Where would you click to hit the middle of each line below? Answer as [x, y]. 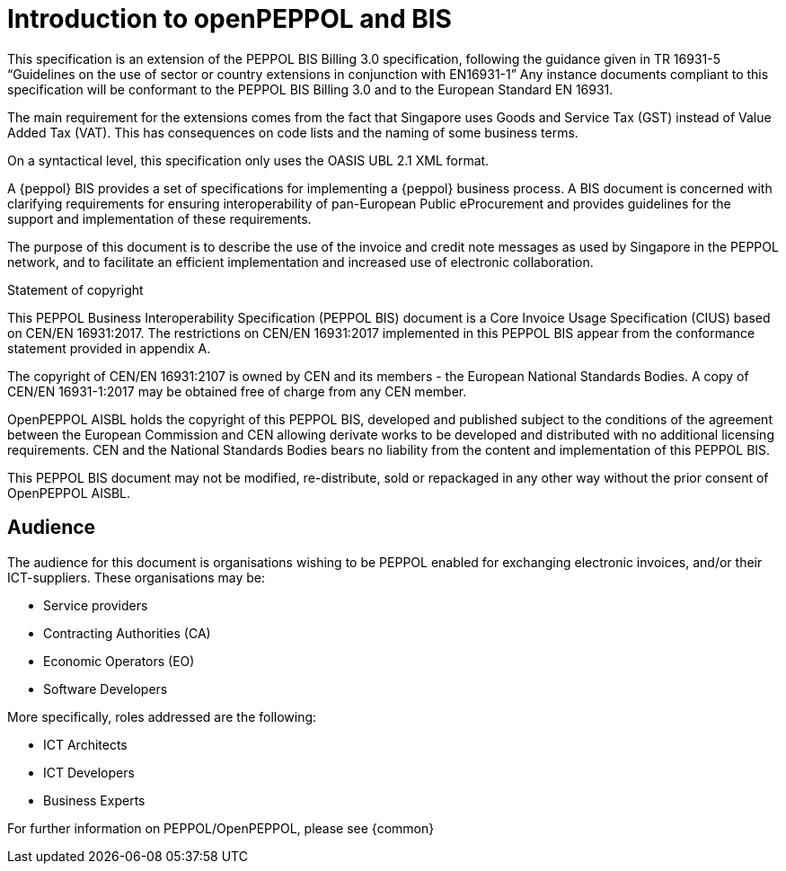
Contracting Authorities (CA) [127, 633]
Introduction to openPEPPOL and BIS [230, 19]
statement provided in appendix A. [109, 348]
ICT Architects [85, 744]
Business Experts [94, 800]
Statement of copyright [75, 289]
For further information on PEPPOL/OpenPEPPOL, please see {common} [221, 828]
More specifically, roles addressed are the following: [162, 716]
